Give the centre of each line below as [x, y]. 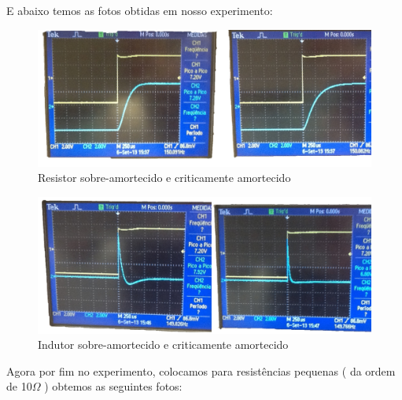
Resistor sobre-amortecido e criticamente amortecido [164, 178]
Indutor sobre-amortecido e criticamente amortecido [163, 344]
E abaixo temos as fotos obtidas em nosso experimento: [140, 10]
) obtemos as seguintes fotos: [113, 386]
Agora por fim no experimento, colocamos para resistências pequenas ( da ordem [201, 370]
